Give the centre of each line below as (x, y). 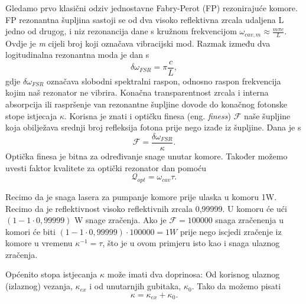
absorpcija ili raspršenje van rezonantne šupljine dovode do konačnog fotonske (146, 104)
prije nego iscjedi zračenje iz (231, 231)
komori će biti (30, 231)
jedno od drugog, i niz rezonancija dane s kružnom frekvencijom (121, 31)
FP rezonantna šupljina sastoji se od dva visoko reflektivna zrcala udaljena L (145, 19)
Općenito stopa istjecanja (51, 274)
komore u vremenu (39, 243)
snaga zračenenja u (249, 220)
